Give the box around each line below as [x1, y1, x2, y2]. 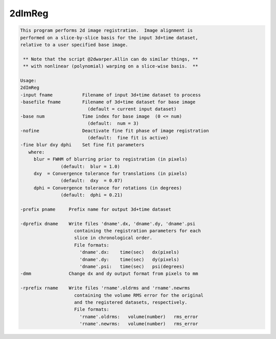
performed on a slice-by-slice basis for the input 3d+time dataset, [20, 35, 198, 40]
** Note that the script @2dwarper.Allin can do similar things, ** [23, 56, 198, 62]
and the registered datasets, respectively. [74, 299, 188, 305]
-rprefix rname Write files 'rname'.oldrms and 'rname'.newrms [20, 285, 190, 291]
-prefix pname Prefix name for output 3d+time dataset [20, 206, 171, 212]
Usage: [20, 77, 37, 83]
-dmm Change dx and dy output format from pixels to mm [20, 271, 198, 277]
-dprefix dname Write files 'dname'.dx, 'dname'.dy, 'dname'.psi [20, 220, 196, 227]
